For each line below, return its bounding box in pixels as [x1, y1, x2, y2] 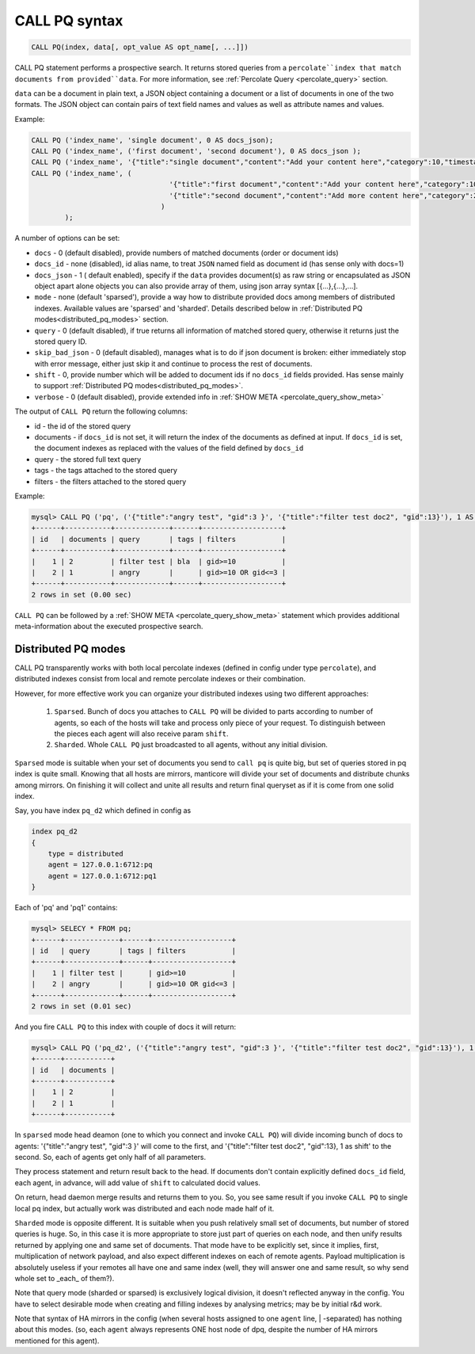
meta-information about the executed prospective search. [14, 622, 203, 631]
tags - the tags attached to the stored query [34, 466, 178, 475]
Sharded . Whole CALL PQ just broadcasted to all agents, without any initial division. [54, 740, 329, 749]
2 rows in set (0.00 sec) [31, 590, 132, 599]
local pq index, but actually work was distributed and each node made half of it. [14, 1203, 275, 1213]
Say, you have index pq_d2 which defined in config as [14, 806, 192, 815]
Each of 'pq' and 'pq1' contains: [14, 903, 118, 913]
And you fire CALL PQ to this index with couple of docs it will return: [14, 1022, 237, 1032]
